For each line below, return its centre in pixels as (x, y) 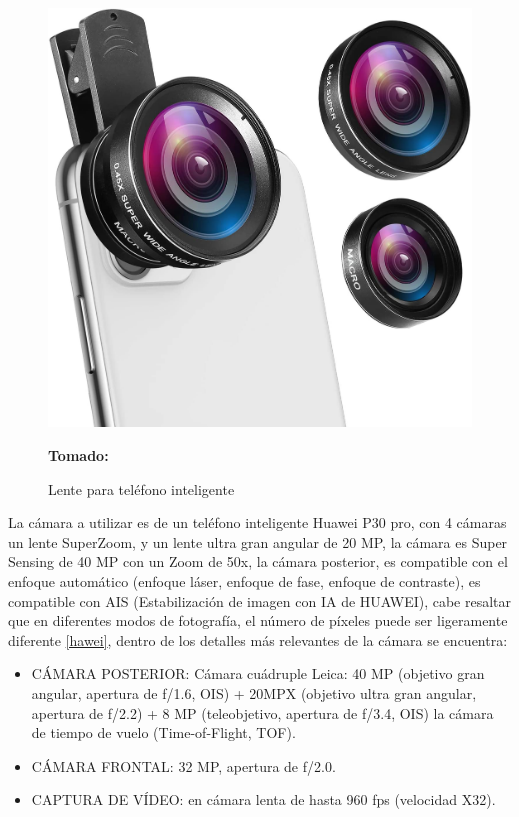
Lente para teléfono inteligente (141, 488)
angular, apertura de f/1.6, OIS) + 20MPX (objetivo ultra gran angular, (254, 692)
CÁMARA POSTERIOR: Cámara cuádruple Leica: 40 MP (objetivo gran (258, 673)
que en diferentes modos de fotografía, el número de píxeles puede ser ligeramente (258, 620)
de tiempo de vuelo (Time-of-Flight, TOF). (163, 732)
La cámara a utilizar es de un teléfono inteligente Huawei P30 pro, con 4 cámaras (257, 522)
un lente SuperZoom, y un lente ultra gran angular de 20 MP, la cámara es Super (258, 541)
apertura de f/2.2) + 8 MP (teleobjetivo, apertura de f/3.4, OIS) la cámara (262, 712)
